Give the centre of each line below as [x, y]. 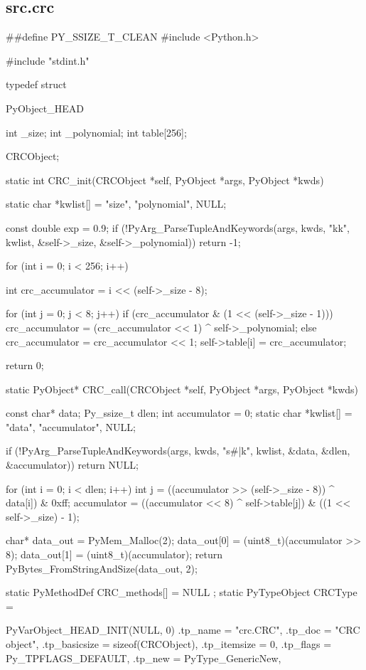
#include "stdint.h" [48, 60]
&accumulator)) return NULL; [72, 465]
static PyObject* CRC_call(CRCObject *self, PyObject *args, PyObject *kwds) [182, 389]
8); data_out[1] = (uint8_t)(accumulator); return [114, 554]
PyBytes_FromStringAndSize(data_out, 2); [102, 568]
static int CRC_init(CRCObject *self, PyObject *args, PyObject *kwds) [165, 180]
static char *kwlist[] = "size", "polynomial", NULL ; [116, 204]
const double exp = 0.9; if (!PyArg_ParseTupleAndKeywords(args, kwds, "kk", [178, 227]
